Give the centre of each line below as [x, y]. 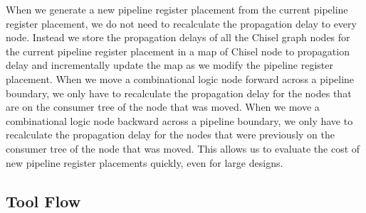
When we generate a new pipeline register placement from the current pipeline [177, 9]
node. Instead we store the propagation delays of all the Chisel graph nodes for [178, 37]
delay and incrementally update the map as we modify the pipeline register [169, 65]
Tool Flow [43, 201]
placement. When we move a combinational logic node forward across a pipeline [180, 78]
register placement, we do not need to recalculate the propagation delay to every [181, 23]
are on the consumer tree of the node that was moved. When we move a [163, 107]
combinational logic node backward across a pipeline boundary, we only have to [179, 120]
